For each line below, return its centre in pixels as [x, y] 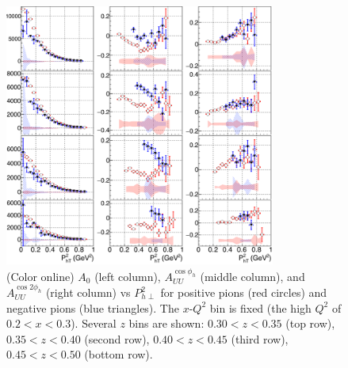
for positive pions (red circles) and [244, 292]
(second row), [117, 338]
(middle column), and [252, 276]
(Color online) [40, 276]
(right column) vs [88, 292]
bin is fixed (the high [260, 307]
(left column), [128, 276]
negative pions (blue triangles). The [93, 307]
